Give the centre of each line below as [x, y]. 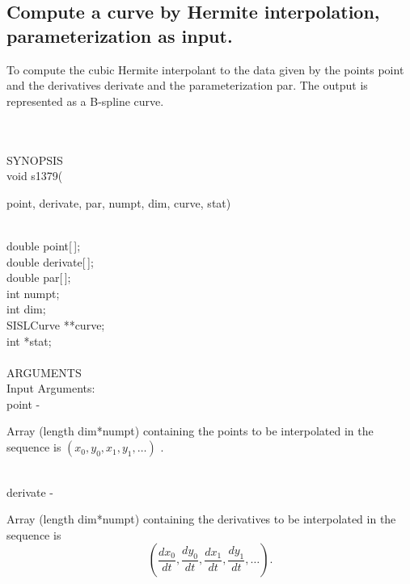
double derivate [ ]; [50, 261]
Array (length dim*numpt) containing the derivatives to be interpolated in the [201, 519]
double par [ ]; [39, 277]
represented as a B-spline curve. [85, 101]
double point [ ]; [44, 245]
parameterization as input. [120, 35]
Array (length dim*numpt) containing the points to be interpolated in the [190, 431]
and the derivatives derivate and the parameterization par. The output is [187, 85]
